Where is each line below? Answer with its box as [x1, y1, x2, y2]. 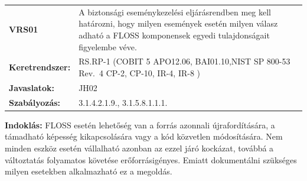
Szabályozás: [9, 96, 61, 108]
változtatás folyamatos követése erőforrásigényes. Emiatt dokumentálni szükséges [5, 153, 297, 166]
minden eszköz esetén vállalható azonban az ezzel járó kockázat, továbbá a [5, 141, 274, 154]
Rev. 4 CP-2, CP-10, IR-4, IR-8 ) [79, 66, 201, 79]
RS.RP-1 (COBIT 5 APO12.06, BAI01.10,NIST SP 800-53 [79, 55, 290, 67]
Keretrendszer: [9, 61, 71, 73]
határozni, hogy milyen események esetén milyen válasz [79, 17, 278, 30]
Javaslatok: [9, 81, 55, 93]
